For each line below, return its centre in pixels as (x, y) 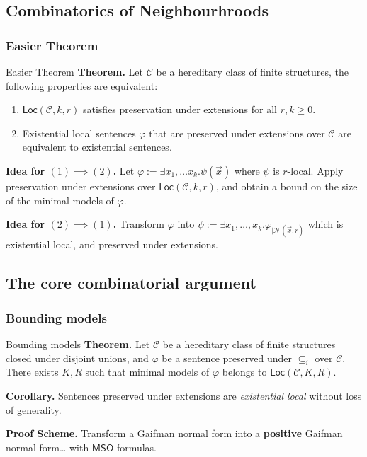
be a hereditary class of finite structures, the (253, 71)
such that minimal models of (147, 372)
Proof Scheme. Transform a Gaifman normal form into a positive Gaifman (174, 433)
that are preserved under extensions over (237, 133)
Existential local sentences (79, 133)
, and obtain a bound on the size (287, 186)
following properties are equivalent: (82, 85)
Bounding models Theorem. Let (78, 343)
